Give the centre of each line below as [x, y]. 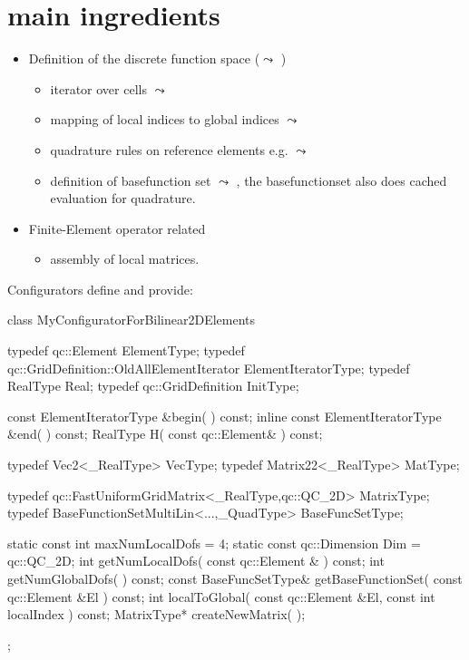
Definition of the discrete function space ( [144, 58]
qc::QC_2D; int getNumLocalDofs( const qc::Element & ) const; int [196, 561]
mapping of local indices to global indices [165, 119]
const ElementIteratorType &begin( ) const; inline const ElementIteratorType [225, 416]
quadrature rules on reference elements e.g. [169, 149]
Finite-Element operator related [117, 228]
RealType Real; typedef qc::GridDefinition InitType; [153, 386]
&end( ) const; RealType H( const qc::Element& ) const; [165, 434]
